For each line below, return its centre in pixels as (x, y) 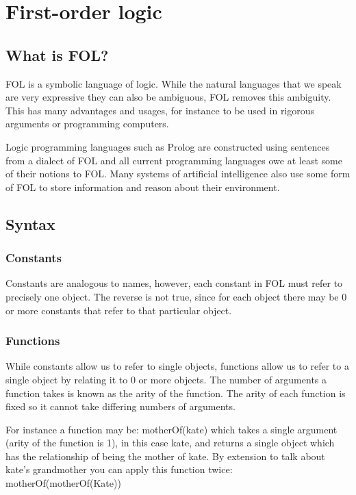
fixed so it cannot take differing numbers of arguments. (120, 406)
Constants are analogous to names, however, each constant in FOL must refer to (174, 283)
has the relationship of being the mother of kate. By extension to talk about (165, 456)
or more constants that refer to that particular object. (119, 310)
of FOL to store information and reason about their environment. (143, 187)
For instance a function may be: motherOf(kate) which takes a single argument (171, 429)
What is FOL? (57, 54)
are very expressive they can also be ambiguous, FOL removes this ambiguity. (168, 97)
